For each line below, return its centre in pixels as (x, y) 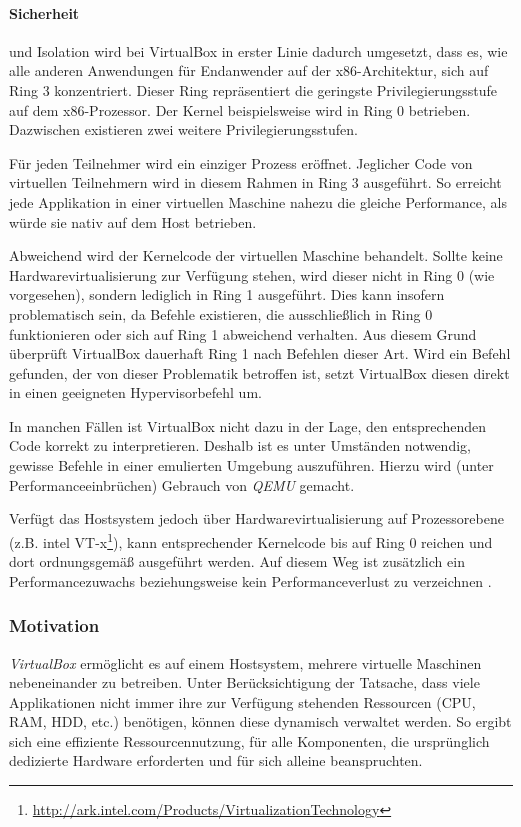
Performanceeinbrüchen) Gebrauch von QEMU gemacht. (182, 484)
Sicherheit (44, 12)
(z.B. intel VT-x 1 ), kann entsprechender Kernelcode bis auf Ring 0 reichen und (251, 540)
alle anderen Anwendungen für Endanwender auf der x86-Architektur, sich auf (249, 70)
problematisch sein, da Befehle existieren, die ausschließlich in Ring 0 (221, 313)
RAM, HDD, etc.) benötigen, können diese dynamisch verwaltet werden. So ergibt (260, 721)
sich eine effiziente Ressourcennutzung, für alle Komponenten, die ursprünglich (249, 740)
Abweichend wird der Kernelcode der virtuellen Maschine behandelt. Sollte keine (256, 255)
